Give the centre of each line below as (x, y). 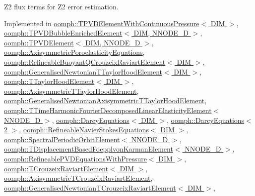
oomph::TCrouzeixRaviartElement (56, 168)
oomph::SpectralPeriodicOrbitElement (62, 139)
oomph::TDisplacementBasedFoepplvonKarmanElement (89, 149)
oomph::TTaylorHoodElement (49, 81)
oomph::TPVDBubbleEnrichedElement (63, 33)
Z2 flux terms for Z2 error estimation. (61, 6)
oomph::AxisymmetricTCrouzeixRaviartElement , (78, 178)
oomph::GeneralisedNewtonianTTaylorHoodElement (83, 71)
